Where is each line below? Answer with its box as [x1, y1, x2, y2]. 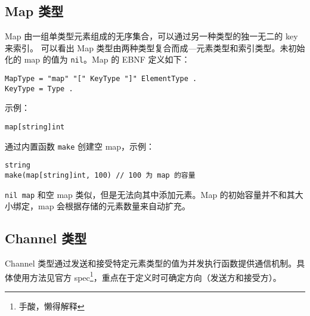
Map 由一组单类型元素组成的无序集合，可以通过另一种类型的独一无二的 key [5, 30, 298, 42]
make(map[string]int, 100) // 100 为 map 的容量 [5, 171, 196, 179]
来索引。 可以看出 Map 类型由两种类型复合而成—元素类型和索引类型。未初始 [5, 41, 305, 54]
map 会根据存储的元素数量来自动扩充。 [38, 200, 191, 212]
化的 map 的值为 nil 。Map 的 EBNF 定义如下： [5, 53, 190, 66]
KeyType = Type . [5, 84, 73, 93]
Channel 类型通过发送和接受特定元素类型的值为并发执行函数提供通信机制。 [5, 257, 297, 269]
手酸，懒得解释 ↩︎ [18, 299, 85, 312]
